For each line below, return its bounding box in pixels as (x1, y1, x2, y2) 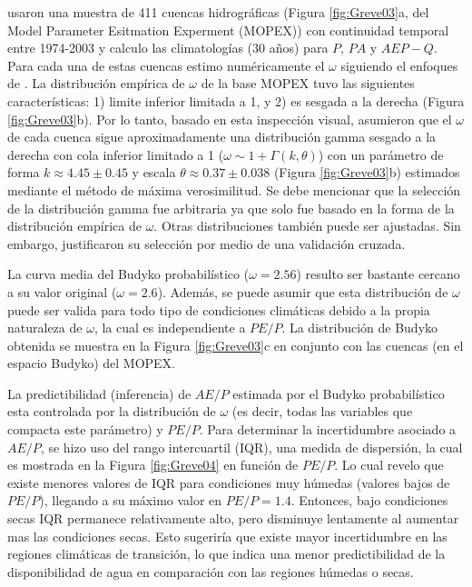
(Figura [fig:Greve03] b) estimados (273, 163, 460, 182)
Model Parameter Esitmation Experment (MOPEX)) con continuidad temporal (7, 20, 449, 39)
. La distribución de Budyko (281, 318, 438, 337)
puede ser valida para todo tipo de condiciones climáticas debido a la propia (7, 300, 430, 319)
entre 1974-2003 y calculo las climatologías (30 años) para (7, 38, 329, 57)
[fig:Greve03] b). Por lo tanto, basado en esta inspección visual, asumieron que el (7, 109, 452, 128)
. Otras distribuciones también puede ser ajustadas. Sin (153, 216, 461, 235)
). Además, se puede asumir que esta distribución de (157, 282, 448, 301)
